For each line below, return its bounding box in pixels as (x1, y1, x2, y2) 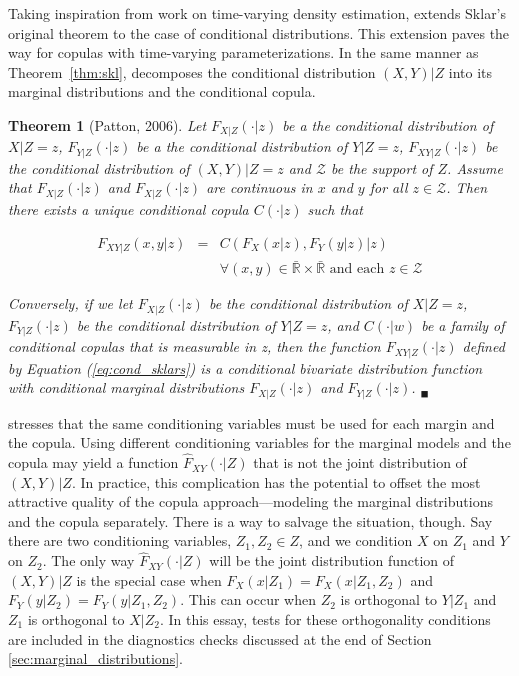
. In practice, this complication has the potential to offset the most (71, 471, 481, 492)
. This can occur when (180, 589, 316, 610)
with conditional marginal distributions (8, 377, 245, 398)
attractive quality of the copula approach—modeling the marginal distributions (8, 491, 493, 512)
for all (369, 177, 408, 198)
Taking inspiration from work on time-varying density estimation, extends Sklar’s (8, 3, 507, 23)
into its (448, 61, 493, 82)
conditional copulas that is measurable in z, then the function (8, 336, 381, 357)
